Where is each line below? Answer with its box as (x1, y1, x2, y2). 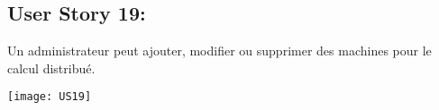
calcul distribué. (7, 58, 96, 77)
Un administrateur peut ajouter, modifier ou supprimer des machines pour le (7, 41, 432, 60)
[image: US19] (7, 90, 92, 104)
